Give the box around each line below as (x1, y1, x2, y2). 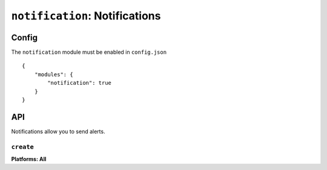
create (11, 143, 35, 151)
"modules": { (34, 71, 73, 78)
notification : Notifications (11, 9, 161, 22)
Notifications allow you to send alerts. (11, 128, 105, 135)
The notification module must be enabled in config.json (11, 48, 167, 56)
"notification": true (47, 79, 112, 87)
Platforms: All (11, 155, 47, 163)
